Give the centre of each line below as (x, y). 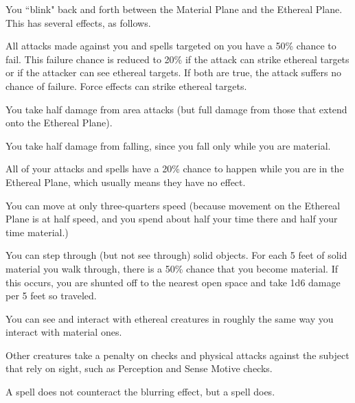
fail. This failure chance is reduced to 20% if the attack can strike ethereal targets (177, 59)
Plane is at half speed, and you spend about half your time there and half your (172, 219)
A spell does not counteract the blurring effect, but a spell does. (140, 392)
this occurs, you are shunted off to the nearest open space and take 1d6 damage (173, 282)
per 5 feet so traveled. (51, 296)
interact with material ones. (64, 332)
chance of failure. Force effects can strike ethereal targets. (126, 85)
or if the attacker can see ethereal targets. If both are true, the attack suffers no (173, 72)
